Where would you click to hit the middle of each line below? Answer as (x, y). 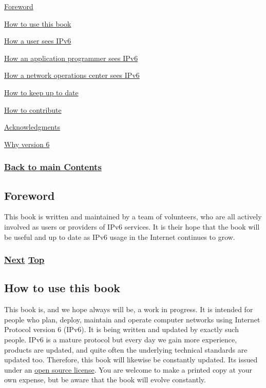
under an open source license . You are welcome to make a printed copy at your (128, 369)
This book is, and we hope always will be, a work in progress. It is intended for (129, 309)
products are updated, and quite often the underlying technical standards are (126, 349)
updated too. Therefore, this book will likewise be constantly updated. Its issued (131, 360)
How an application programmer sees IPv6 (71, 58)
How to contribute (33, 109)
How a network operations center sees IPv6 (72, 75)
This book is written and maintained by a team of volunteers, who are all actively (133, 217)
